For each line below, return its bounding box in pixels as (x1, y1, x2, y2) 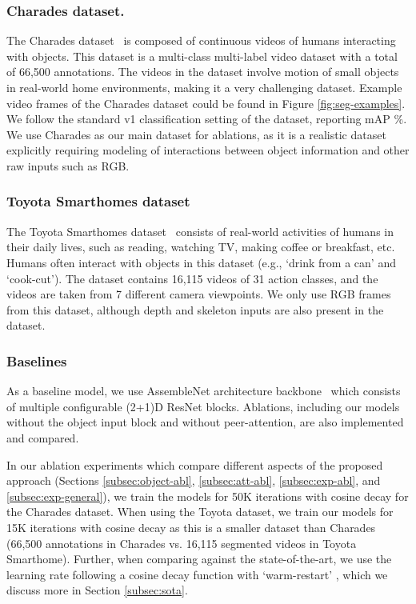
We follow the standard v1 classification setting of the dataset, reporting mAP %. (6, 110, 407, 127)
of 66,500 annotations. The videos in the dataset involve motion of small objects (6, 63, 399, 80)
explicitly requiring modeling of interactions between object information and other (6, 142, 410, 158)
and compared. (6, 429, 79, 446)
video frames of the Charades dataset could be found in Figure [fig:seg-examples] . (6, 94, 406, 111)
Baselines (6, 350, 67, 370)
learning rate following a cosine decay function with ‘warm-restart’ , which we (6, 566, 388, 582)
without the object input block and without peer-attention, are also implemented (6, 414, 404, 430)
